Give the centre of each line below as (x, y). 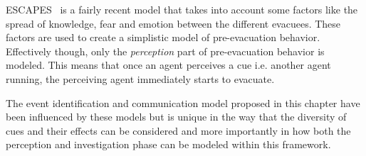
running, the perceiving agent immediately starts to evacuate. (140, 78)
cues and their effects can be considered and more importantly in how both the (178, 130)
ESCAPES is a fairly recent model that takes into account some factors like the (182, 9)
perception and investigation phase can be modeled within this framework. (168, 144)
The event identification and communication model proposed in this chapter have (183, 102)
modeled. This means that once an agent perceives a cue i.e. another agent (168, 65)
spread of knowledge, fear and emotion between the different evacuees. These (173, 23)
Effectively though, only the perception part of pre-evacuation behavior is (165, 51)
